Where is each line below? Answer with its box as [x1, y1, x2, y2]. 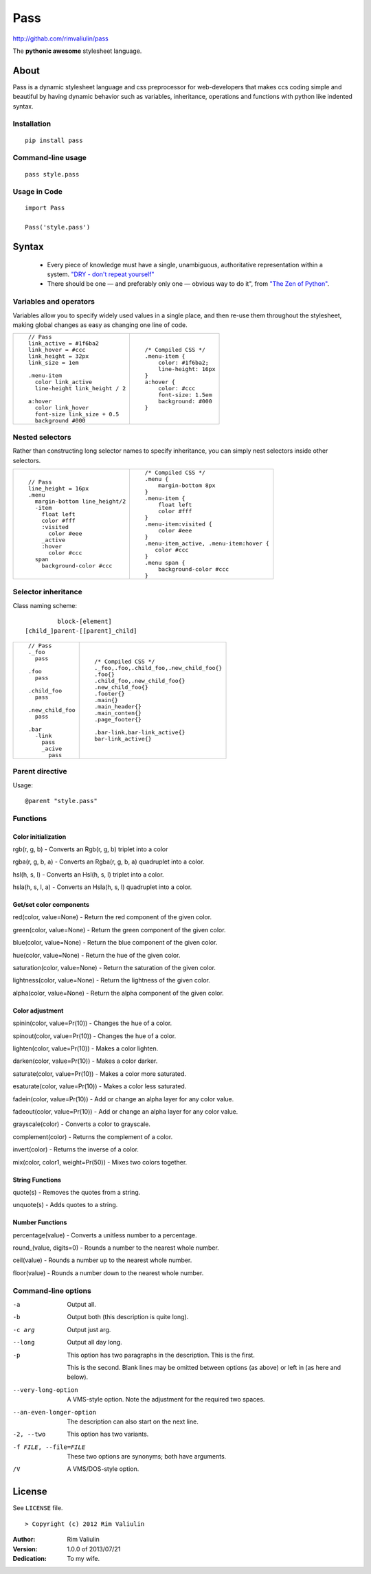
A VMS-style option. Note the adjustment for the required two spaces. [67, 1395, 265, 1404]
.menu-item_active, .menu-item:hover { [144, 539, 269, 547]
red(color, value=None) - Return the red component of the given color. [12, 913, 212, 921]
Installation [12, 119, 52, 128]
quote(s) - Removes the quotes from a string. [12, 1188, 141, 1196]
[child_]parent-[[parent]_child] [25, 627, 137, 635]
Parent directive [12, 767, 68, 776]
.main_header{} [93, 703, 142, 710]
